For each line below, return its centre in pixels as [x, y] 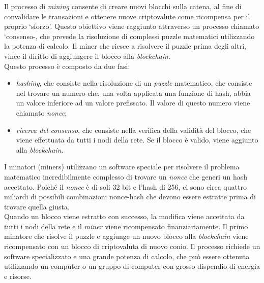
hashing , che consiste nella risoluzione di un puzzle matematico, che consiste [134, 83]
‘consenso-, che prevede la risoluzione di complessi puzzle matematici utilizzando [129, 36]
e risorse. [18, 276]
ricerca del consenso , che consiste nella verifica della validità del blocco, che [134, 130]
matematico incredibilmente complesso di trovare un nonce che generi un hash [126, 176]
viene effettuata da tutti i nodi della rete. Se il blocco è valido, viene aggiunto [137, 140]
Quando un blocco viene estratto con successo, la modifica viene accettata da [124, 216]
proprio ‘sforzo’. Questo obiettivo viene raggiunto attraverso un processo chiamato [132, 26]
